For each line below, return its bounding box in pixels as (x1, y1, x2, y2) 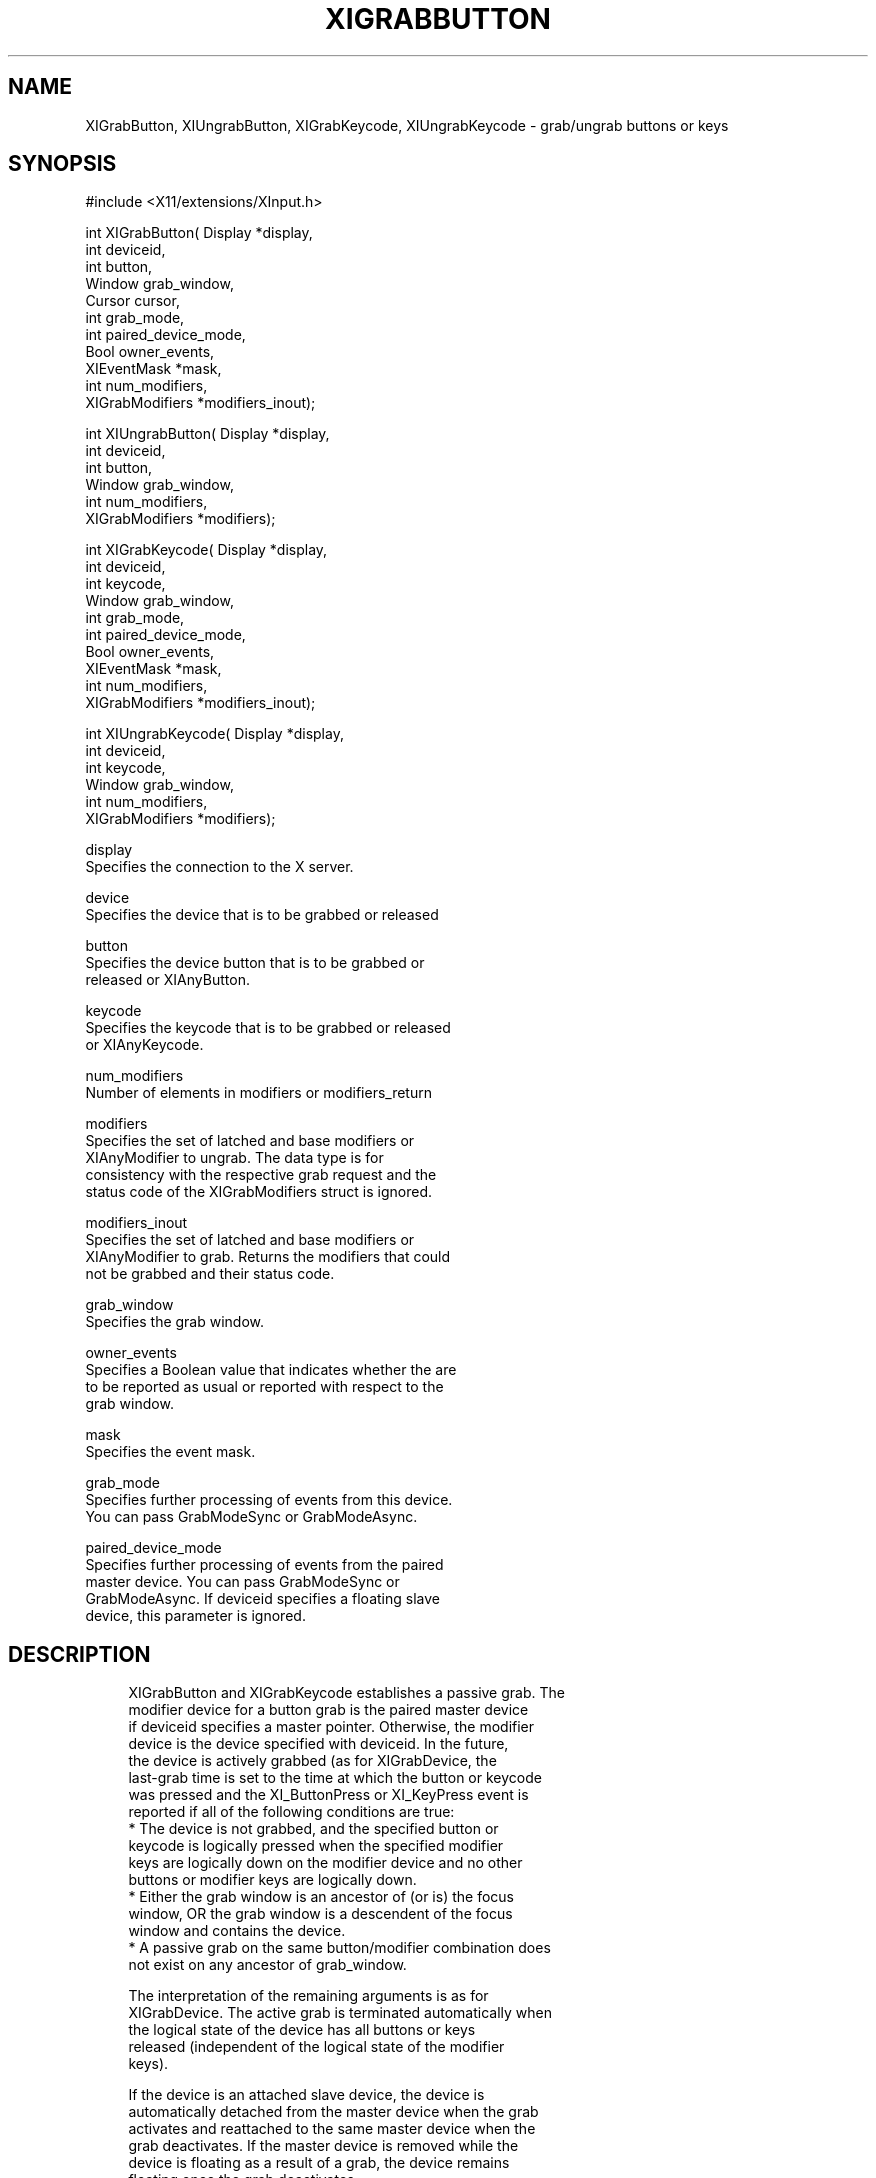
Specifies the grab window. (85, 1313, 265, 1331)
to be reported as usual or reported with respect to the (85, 1378, 444, 1396)
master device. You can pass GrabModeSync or (85, 1573, 400, 1591)
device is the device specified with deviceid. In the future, (128, 1735, 509, 1753)
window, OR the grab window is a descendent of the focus (128, 1905, 513, 1923)
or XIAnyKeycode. (85, 1036, 204, 1054)
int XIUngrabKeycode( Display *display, (85, 725, 344, 743)
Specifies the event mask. (85, 1443, 256, 1461)
